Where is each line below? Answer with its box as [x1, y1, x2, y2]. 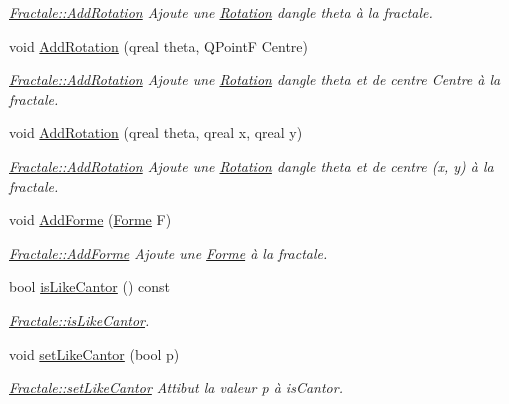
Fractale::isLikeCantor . [9, 309, 150, 330]
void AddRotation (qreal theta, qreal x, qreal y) [9, 122, 303, 143]
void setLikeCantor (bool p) [9, 343, 180, 364]
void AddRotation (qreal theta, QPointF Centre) [9, 35, 308, 56]
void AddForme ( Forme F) [9, 209, 172, 230]
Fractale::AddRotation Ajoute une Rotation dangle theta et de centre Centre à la [9, 69, 501, 90]
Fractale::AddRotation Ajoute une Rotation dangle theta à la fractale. [9, 2, 433, 22]
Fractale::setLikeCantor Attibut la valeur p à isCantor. [9, 377, 343, 398]
